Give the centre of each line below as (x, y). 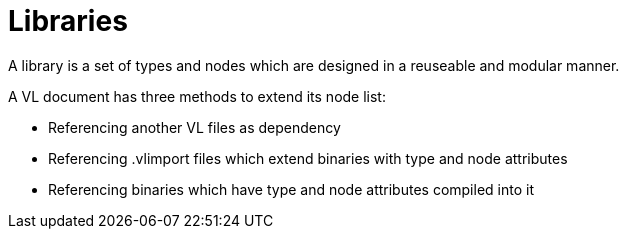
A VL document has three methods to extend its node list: (197, 96)
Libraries (68, 21)
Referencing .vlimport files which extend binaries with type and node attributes (308, 158)
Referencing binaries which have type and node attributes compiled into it (291, 189)
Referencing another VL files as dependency (194, 127)
